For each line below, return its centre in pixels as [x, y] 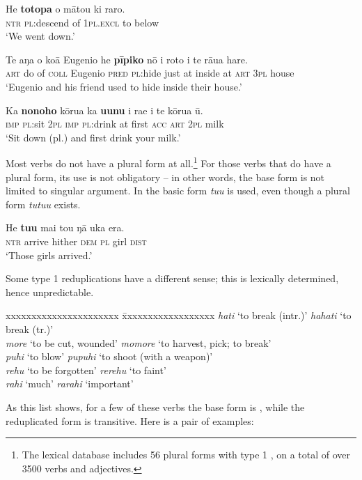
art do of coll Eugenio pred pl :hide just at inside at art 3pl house [150, 73]
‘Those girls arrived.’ [49, 255]
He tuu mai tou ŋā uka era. [65, 227]
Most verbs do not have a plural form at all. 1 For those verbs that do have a [168, 162]
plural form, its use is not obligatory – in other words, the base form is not [165, 177]
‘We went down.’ [40, 36]
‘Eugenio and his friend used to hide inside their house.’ [124, 86]
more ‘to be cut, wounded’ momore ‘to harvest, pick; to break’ [139, 342]
